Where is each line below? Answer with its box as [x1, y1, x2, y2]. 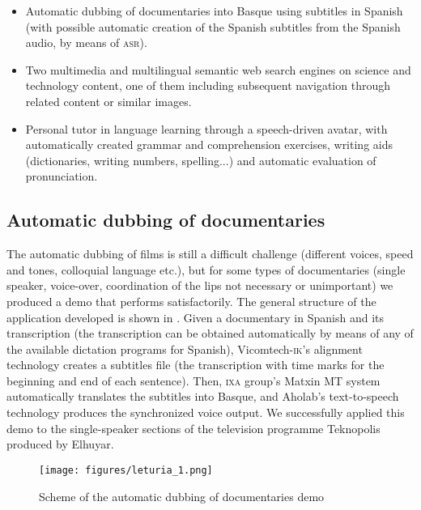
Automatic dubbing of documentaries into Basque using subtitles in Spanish [25, 2, 403, 19]
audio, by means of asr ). [25, 34, 147, 51]
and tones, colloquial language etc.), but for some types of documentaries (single [6, 261, 406, 278]
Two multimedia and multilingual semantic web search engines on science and [25, 61, 411, 78]
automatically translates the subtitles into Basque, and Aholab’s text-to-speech [6, 388, 399, 405]
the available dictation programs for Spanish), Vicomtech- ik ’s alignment [6, 340, 363, 357]
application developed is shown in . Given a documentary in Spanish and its [6, 308, 384, 325]
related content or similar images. [25, 92, 192, 109]
